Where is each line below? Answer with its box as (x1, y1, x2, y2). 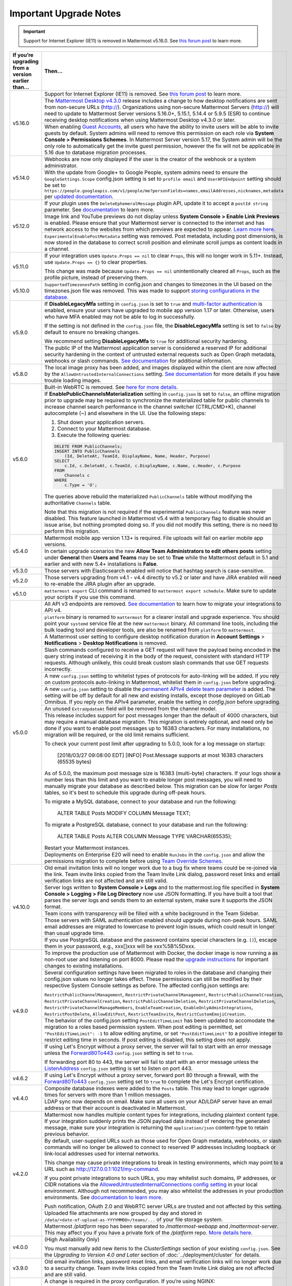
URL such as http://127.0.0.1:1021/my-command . (44, 1166, 160, 1173)
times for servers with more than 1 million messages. (44, 1091, 172, 1098)
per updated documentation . (44, 193, 114, 200)
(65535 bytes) (57, 758, 92, 765)
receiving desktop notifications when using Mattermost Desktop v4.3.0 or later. (44, 116, 236, 123)
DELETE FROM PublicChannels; (54, 444, 123, 450)
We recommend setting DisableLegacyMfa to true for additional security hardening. (44, 337, 249, 345)
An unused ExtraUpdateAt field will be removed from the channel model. (44, 705, 217, 712)
